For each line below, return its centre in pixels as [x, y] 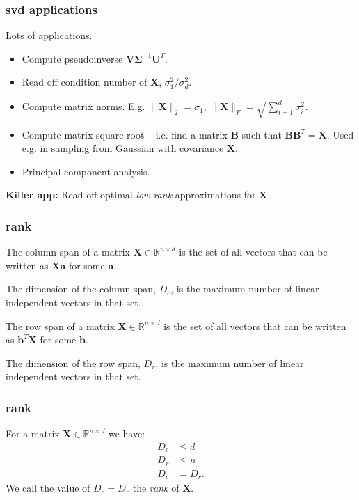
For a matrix [33, 433]
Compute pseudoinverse [72, 58]
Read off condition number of [85, 82]
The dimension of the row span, [73, 362]
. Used [340, 134]
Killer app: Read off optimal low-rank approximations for [131, 195]
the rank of [156, 488]
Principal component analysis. [86, 171]
